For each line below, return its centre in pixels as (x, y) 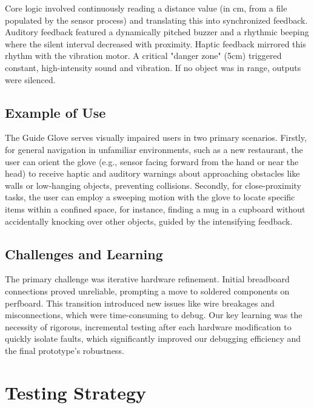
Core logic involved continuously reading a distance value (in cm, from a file (146, 8)
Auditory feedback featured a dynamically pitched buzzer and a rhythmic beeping (157, 32)
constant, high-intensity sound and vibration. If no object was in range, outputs (153, 67)
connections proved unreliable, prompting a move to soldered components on (147, 291)
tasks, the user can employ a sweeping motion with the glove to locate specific (150, 197)
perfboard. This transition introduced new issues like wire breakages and (140, 303)
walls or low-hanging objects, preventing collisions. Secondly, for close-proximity (153, 185)
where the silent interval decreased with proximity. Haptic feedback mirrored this (155, 43)
